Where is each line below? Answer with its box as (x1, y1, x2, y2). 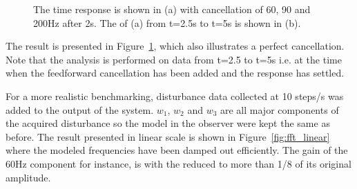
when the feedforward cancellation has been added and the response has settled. (6, 66, 345, 80)
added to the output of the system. (6, 102, 154, 117)
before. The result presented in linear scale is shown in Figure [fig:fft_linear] (6, 129, 330, 143)
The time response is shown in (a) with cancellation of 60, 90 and (33, 2, 311, 16)
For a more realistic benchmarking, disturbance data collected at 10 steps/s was (6, 88, 344, 103)
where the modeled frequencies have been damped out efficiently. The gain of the (6, 143, 348, 157)
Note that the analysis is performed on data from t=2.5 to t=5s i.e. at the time (6, 52, 342, 66)
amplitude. (6, 170, 51, 184)
